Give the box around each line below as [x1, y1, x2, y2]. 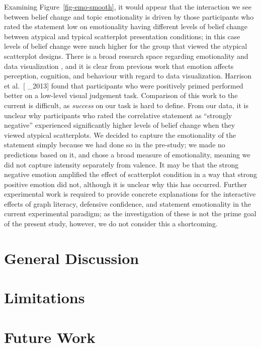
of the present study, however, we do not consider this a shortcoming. [4, 218, 218, 229]
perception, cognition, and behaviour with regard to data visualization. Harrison [4, 70, 252, 81]
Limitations [4, 287, 85, 308]
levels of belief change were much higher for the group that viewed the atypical [4, 41, 247, 51]
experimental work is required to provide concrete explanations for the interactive [4, 189, 256, 199]
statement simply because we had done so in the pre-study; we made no [4, 139, 225, 150]
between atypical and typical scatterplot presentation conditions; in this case [4, 31, 240, 41]
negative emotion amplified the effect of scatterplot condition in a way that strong [4, 169, 257, 180]
